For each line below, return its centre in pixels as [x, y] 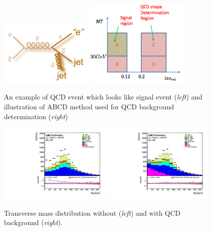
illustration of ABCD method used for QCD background [89, 106]
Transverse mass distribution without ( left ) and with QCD [92, 213]
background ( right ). [33, 222]
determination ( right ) [36, 116]
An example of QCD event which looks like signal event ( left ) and [103, 97]
